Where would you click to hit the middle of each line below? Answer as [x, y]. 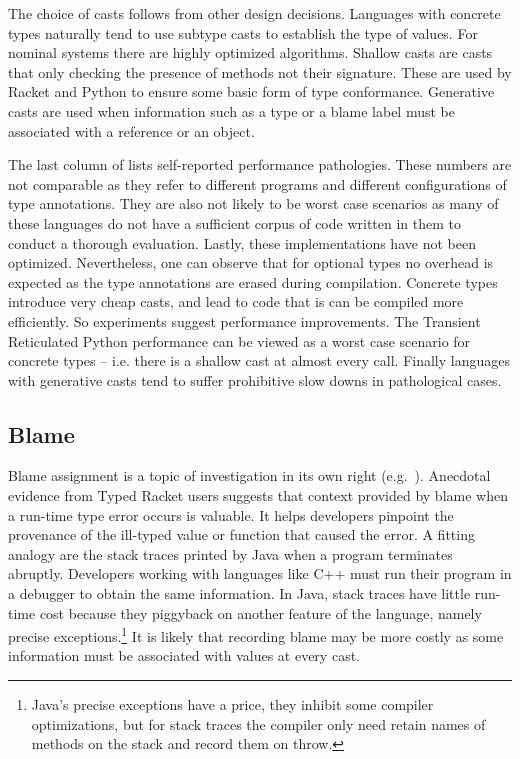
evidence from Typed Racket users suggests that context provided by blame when [258, 495]
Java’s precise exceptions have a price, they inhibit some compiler [232, 704]
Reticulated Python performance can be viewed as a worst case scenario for [239, 340]
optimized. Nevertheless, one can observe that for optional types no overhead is [251, 262]
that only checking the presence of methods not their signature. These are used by [260, 71]
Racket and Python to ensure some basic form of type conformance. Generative [251, 91]
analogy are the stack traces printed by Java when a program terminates [230, 553]
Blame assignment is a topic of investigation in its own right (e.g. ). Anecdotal [249, 475]
